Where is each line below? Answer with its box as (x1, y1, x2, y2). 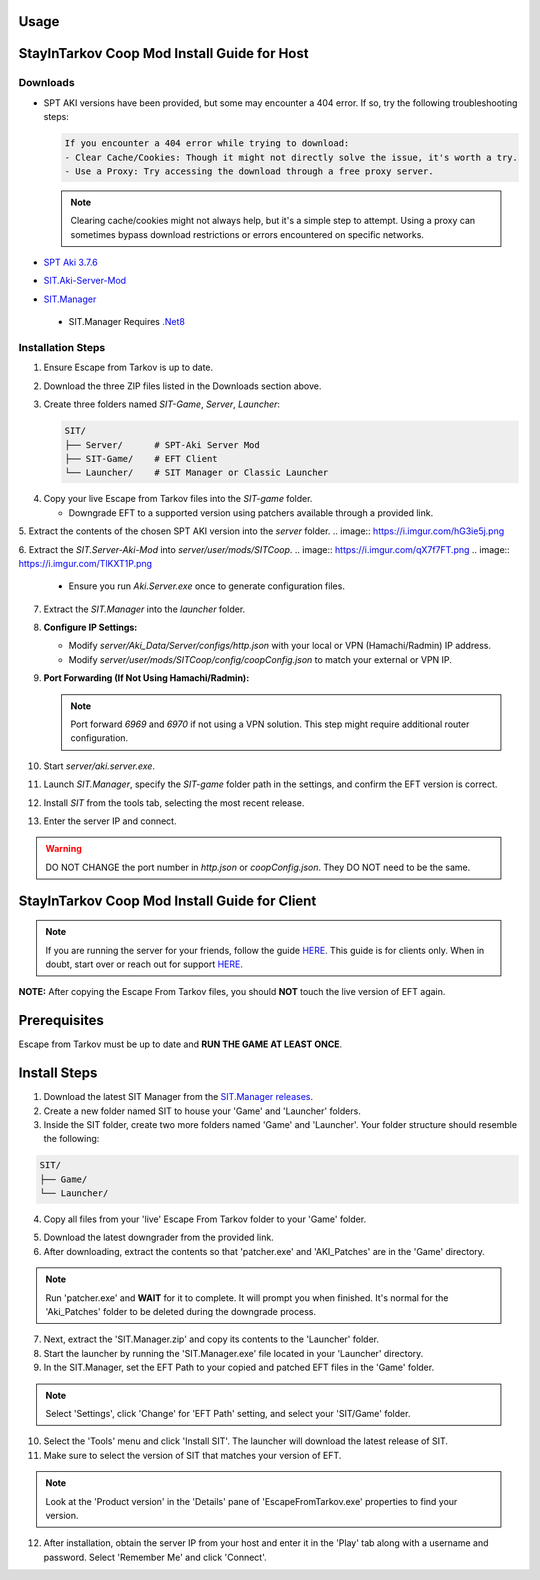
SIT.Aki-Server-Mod (43, 275, 127, 287)
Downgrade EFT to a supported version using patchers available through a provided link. (68, 506, 434, 519)
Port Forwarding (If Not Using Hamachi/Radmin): (43, 672, 250, 684)
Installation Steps (18, 341, 106, 355)
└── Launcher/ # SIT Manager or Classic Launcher (64, 467, 329, 479)
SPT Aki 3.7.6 (43, 256, 99, 269)
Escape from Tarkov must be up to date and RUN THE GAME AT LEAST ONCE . (18, 1038, 343, 1050)
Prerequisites (18, 1012, 104, 1029)
